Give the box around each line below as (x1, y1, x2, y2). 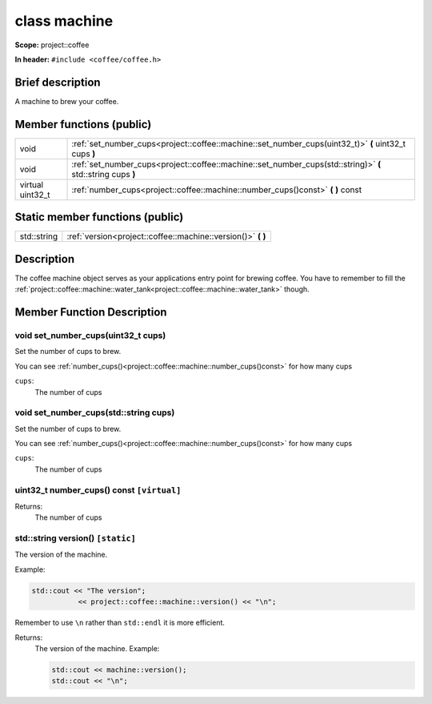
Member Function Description (14, 305, 167, 319)
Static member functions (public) (14, 211, 184, 224)
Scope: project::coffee (14, 40, 90, 50)
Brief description (14, 75, 101, 89)
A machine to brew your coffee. (14, 96, 119, 106)
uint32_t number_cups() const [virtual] (14, 485, 182, 496)
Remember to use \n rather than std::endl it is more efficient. (14, 618, 226, 628)
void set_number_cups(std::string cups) (14, 407, 175, 418)
